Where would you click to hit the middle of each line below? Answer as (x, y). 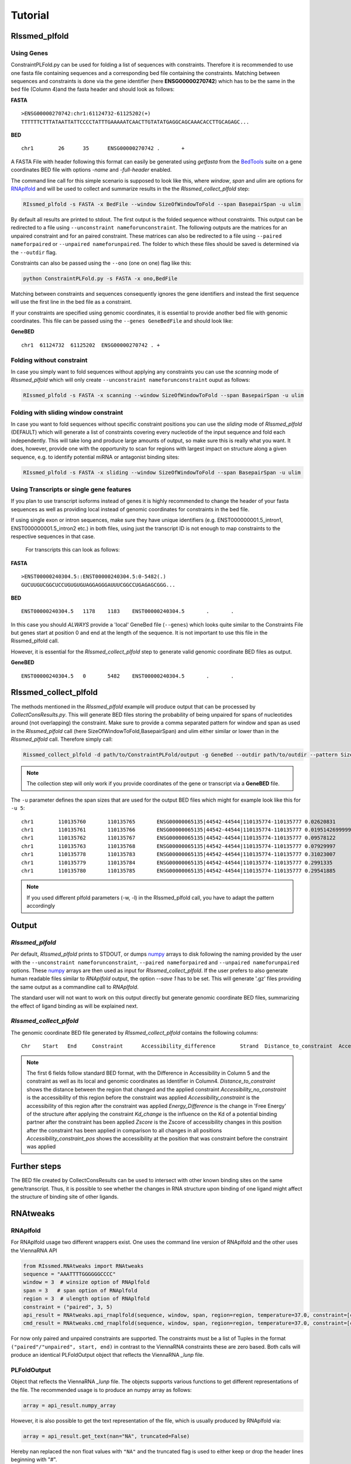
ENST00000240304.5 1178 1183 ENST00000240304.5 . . (128, 611)
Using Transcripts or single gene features (71, 489)
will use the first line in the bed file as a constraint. (71, 302)
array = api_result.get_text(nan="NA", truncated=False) (106, 1436)
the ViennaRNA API (34, 1250)
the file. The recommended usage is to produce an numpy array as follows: (101, 1390)
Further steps (36, 1166)
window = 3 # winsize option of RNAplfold (87, 1282)
